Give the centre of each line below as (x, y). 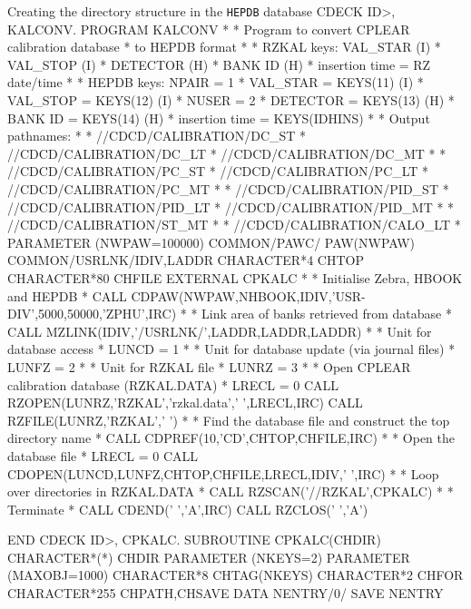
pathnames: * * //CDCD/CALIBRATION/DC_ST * (157, 136)
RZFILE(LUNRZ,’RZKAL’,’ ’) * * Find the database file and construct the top (229, 420)
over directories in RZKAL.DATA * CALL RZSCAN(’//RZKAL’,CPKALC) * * (231, 491)
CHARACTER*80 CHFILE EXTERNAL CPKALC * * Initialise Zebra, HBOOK (235, 277)
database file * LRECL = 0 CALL (103, 455)
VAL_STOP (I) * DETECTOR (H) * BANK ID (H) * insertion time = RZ (219, 64)
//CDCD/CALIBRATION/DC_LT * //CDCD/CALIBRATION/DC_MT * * (227, 153)
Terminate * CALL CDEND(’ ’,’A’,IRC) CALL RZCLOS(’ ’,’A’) (188, 509)
